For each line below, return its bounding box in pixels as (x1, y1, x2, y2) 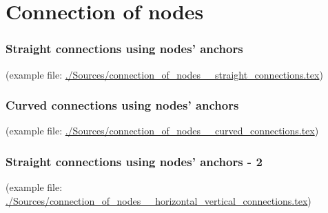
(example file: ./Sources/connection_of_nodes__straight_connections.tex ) (6, 67, 323, 81)
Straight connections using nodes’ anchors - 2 (6, 152, 263, 170)
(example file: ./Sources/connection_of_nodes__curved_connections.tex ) (6, 123, 319, 138)
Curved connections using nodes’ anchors (6, 97, 239, 114)
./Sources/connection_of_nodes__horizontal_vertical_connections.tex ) (6, 193, 311, 207)
